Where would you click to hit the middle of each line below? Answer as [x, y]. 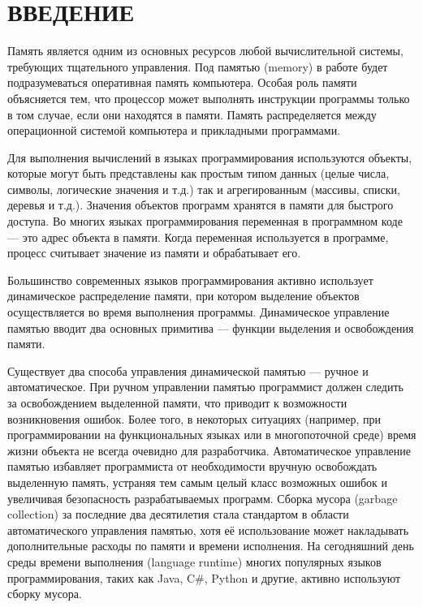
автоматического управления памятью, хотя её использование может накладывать [208, 530]
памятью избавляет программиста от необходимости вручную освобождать [192, 466]
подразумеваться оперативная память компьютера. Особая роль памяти [182, 82]
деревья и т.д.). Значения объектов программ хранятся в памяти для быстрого [201, 205]
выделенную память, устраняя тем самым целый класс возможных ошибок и [197, 482]
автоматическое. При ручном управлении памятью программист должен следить [205, 387]
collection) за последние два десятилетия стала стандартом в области [178, 514]
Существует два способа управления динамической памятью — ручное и [188, 370]
